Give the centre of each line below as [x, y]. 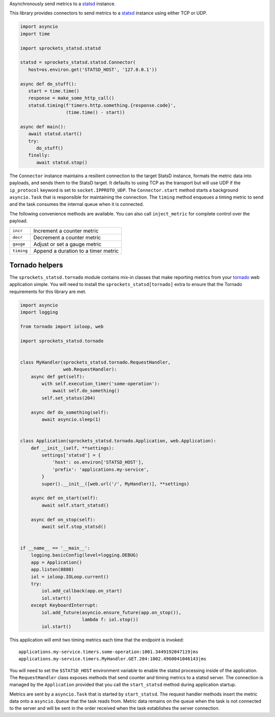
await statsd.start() [55, 134]
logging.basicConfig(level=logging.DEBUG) [85, 555]
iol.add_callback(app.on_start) [82, 591]
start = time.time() [54, 91]
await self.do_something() [86, 391]
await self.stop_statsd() [74, 527]
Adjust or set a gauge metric [67, 244]
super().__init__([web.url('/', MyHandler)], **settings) [115, 484]
